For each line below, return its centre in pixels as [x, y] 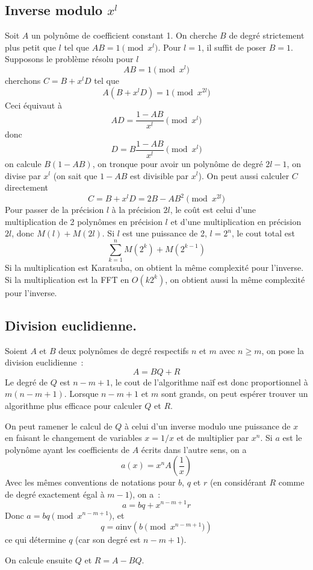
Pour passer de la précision [54, 210]
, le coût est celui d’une [213, 210]
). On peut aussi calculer [244, 175]
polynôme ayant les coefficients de [67, 449]
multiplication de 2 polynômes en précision [84, 221]
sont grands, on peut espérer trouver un [235, 394]
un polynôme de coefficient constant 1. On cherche [124, 35]
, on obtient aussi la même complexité [235, 279]
